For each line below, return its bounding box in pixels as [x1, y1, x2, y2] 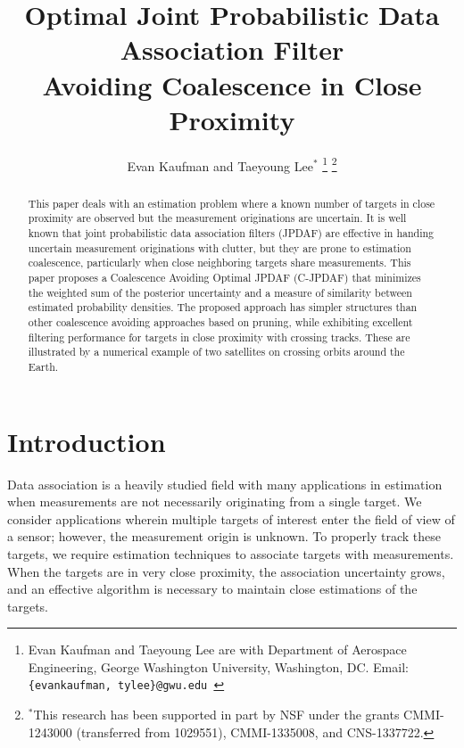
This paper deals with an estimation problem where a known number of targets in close [28, 195, 435, 210]
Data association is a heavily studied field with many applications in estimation [7, 474, 443, 493]
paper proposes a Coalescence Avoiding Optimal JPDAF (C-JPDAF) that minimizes [28, 270, 421, 285]
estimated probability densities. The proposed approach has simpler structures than [28, 300, 418, 315]
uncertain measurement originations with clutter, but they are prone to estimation [28, 240, 411, 255]
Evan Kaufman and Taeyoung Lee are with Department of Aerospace [28, 640, 407, 659]
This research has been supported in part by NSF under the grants [33, 705, 400, 724]
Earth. [28, 358, 59, 374]
